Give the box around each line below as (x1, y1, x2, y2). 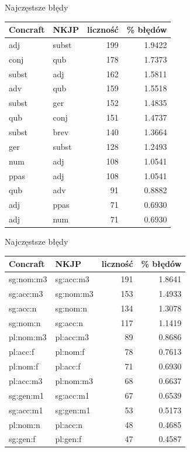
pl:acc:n (55, 418, 83, 430)
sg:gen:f (9, 433, 36, 445)
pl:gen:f (55, 433, 82, 445)
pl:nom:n (9, 418, 40, 430)
